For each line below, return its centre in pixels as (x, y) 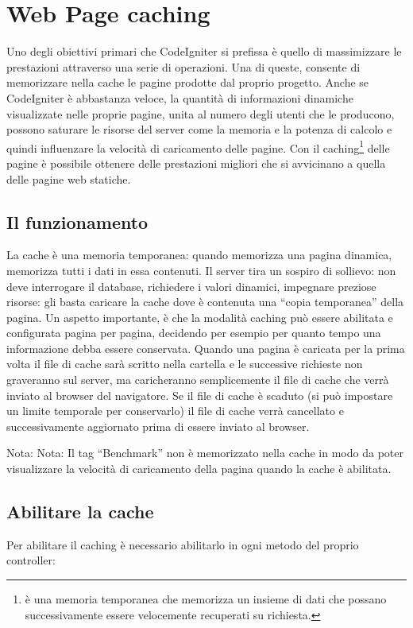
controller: (31, 560)
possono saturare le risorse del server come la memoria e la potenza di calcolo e (199, 129)
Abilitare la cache (80, 512)
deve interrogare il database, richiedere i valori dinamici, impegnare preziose (191, 286)
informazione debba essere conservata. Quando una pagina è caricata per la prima (206, 348)
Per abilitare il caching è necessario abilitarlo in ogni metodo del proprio (183, 544)
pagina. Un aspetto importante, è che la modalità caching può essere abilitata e (200, 317)
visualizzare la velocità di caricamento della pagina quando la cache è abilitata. (199, 469)
